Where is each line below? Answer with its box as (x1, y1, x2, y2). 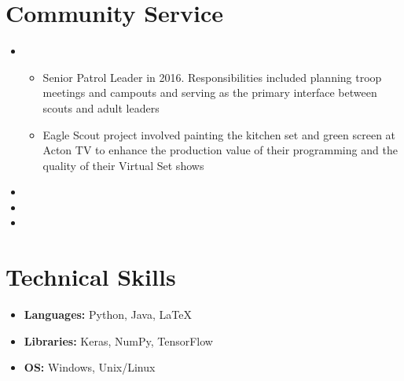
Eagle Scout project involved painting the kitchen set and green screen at (42, 126, 396, 142)
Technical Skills (6, 261, 176, 293)
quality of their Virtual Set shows (42, 157, 204, 173)
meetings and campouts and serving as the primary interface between (42, 84, 377, 101)
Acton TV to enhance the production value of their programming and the (42, 142, 398, 158)
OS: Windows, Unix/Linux (24, 359, 156, 375)
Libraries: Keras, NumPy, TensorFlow (24, 332, 213, 349)
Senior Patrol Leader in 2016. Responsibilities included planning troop (42, 68, 382, 85)
